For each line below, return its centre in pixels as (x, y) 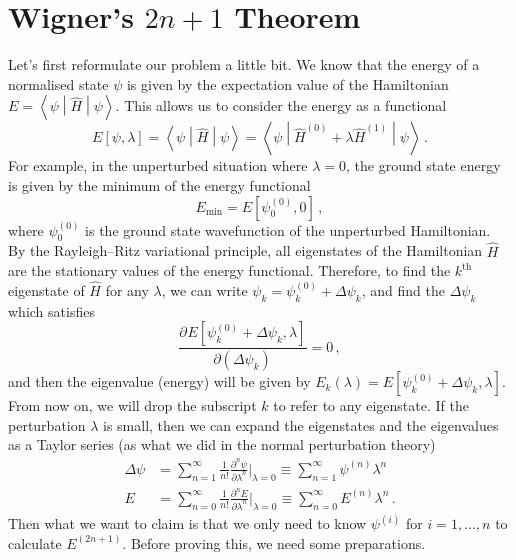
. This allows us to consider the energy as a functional (281, 105)
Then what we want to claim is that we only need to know (187, 523)
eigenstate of (46, 289)
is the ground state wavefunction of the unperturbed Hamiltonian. (288, 229)
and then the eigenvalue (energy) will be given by (159, 381)
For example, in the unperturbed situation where (158, 165)
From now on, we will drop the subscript (132, 405)
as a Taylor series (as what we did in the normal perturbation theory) (222, 444)
